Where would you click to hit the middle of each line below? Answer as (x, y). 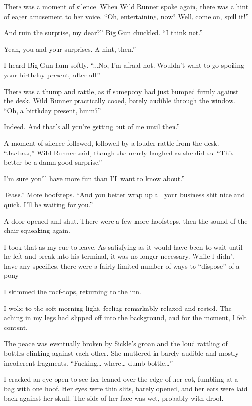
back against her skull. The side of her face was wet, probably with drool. (114, 398)
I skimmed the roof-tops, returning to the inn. (73, 292)
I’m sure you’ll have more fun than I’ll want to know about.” (94, 178)
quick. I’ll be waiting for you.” (48, 204)
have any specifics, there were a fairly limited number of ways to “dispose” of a (122, 265)
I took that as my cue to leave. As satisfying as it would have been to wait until (123, 246)
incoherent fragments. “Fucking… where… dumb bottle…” (88, 362)
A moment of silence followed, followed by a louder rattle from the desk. (112, 143)
